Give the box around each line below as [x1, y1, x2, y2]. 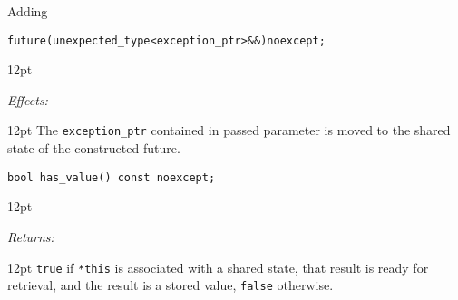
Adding [7, 2, 48, 20]
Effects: [7, 90, 48, 109]
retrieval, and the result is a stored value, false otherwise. [7, 276, 334, 295]
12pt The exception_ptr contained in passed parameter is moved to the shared [7, 121, 451, 140]
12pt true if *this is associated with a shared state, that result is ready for [7, 257, 429, 276]
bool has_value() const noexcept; [7, 170, 216, 184]
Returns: [7, 227, 54, 246]
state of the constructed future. [7, 139, 180, 158]
